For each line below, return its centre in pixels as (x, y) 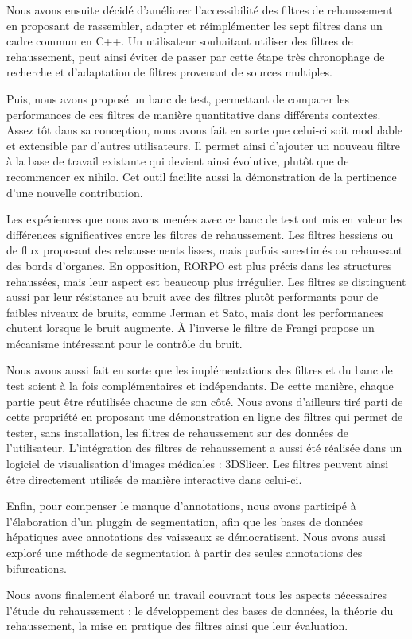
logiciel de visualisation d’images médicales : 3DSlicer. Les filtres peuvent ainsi (198, 464)
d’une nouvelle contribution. (75, 192)
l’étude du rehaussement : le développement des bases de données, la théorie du (200, 610)
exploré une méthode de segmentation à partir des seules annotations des (185, 552)
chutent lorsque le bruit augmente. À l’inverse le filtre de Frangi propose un (190, 328)
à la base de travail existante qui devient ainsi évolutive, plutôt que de (178, 161)
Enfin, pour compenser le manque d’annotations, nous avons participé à (181, 506)
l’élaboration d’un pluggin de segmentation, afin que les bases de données (185, 521)
